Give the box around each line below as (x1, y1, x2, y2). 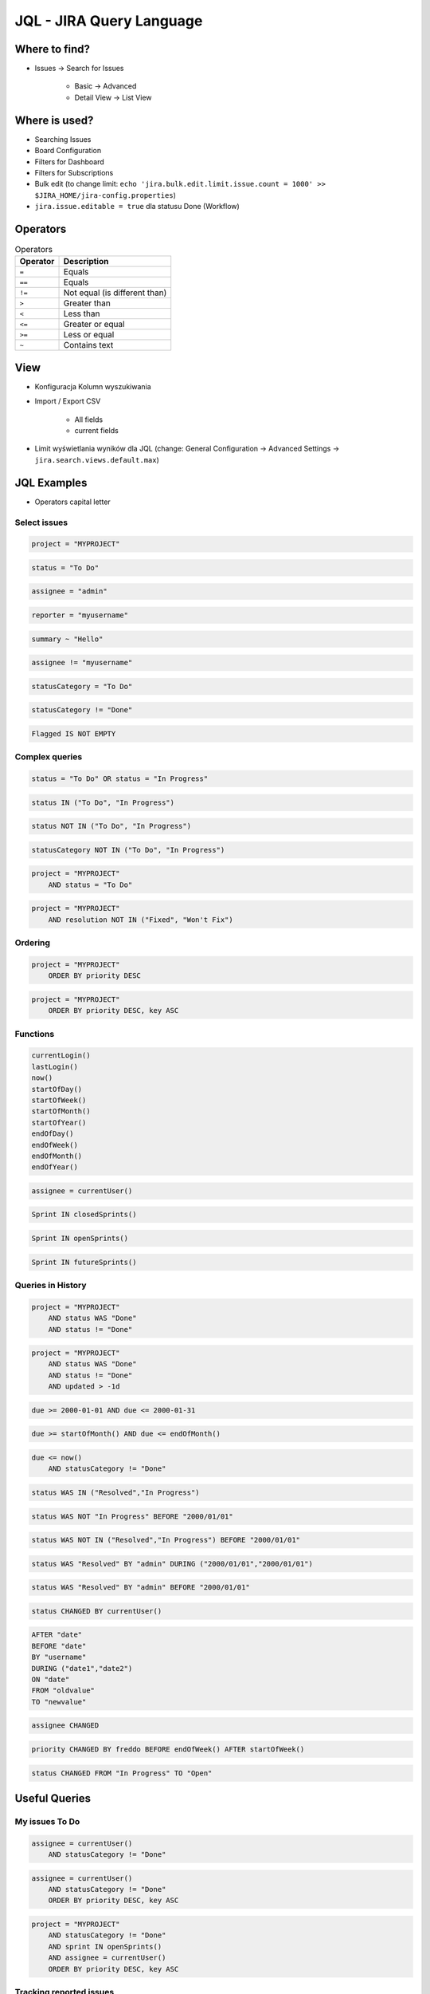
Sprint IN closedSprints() (31, 1210, 137, 1220)
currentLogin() (31, 1051, 91, 1060)
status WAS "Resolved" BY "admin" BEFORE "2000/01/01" (31, 1583, 250, 1592)
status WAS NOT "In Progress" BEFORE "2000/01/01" (31, 1511, 234, 1521)
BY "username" (31, 1653, 87, 1662)
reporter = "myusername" (31, 611, 129, 620)
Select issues (14, 517, 68, 528)
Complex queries (14, 751, 83, 763)
